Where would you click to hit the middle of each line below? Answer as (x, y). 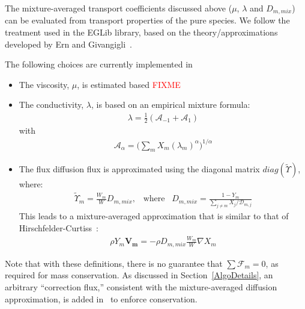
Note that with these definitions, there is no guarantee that (114, 263)
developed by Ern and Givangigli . (68, 44)
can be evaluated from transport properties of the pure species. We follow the (147, 20)
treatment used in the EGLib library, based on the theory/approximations (141, 32)
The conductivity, (51, 105)
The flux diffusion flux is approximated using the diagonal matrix (139, 169)
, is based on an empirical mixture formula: (171, 105)
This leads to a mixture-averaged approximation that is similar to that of (154, 216)
